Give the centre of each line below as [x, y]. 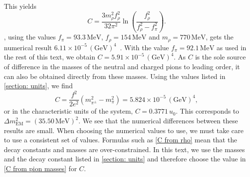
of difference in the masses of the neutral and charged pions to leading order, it [122, 67]
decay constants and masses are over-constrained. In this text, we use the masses [125, 149]
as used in [231, 47]
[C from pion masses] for [40, 168]
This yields [20, 6]
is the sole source [221, 57]
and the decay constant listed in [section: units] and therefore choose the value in [125, 159]
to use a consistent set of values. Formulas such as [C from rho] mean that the [121, 140]
